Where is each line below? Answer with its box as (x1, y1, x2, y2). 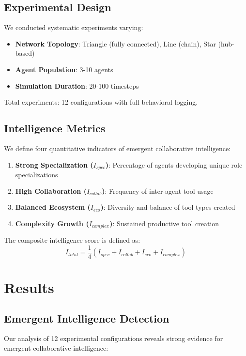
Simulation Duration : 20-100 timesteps (15, 80, 139, 91)
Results (4, 278, 54, 297)
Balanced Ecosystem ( (15, 202, 91, 212)
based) (15, 48, 35, 58)
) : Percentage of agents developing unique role (105, 159, 243, 170)
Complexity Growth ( (15, 218, 89, 228)
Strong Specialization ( (15, 159, 93, 170)
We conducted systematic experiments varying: (4, 22, 143, 32)
